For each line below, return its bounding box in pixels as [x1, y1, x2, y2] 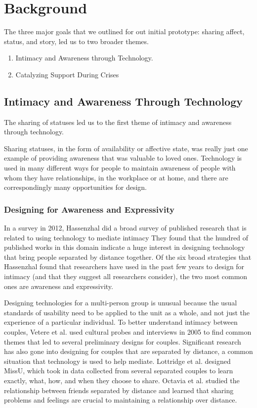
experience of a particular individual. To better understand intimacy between [4, 317, 238, 327]
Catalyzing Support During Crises [15, 69, 119, 79]
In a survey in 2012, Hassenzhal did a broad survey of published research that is [4, 223, 247, 233]
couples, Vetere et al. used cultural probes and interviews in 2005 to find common [4, 327, 252, 337]
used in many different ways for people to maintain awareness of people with [4, 163, 236, 173]
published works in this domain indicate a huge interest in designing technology [4, 242, 245, 252]
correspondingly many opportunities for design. [4, 182, 147, 192]
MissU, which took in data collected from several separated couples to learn [4, 365, 233, 376]
